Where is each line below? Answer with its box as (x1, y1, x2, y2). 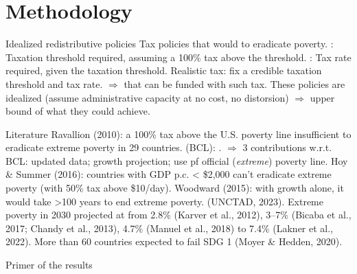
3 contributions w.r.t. (242, 140, 332, 155)
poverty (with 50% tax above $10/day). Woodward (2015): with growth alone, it (5, 181, 344, 195)
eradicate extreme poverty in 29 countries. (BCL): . (5, 140, 222, 155)
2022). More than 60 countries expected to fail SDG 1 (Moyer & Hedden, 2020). (5, 234, 343, 249)
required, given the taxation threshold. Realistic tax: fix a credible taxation (5, 63, 322, 78)
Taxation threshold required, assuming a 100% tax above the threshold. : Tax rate (5, 49, 352, 64)
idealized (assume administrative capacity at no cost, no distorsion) (5, 90, 289, 104)
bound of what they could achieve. (5, 104, 150, 118)
